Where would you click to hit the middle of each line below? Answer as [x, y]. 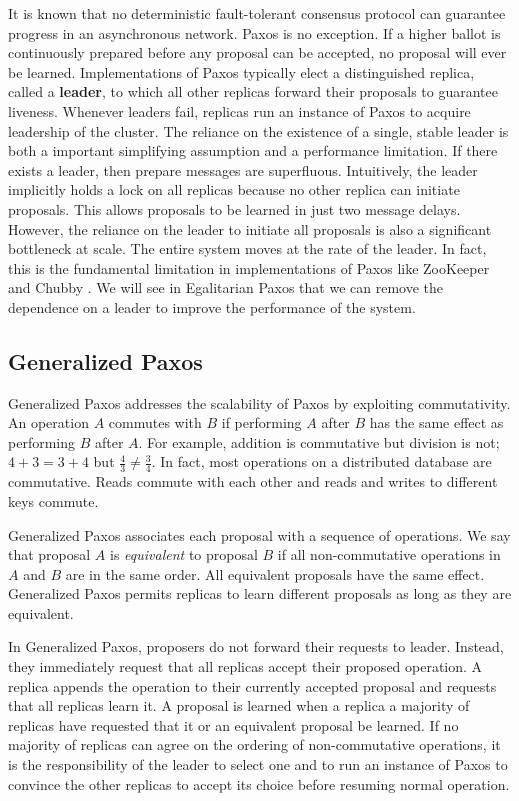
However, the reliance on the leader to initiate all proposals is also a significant [250, 228]
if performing [261, 422]
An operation [48, 422]
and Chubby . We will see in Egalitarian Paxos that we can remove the [225, 287]
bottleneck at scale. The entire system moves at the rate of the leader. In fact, [247, 248]
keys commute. [53, 500]
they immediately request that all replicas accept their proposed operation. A [245, 666]
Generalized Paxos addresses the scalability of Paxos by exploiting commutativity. [259, 402]
